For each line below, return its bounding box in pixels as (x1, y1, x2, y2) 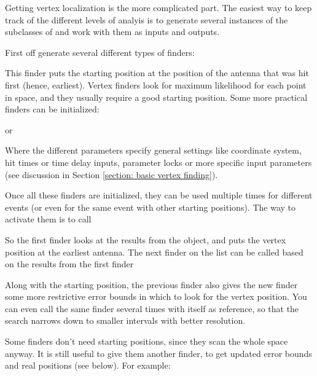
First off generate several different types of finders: (5, 45, 195, 58)
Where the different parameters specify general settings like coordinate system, (5, 144, 302, 157)
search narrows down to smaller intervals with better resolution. (5, 314, 246, 327)
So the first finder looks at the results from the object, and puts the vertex (5, 233, 286, 246)
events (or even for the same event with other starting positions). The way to (5, 200, 295, 213)
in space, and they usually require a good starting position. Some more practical (5, 90, 308, 103)
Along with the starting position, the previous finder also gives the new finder (5, 278, 298, 291)
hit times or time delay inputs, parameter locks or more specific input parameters (5, 155, 312, 168)
